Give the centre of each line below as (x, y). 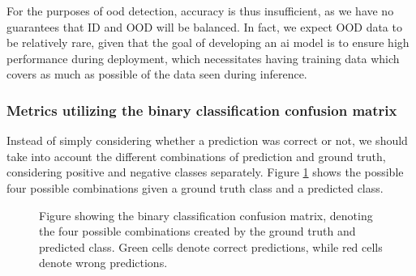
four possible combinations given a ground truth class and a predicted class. (195, 187)
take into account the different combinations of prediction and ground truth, (196, 156)
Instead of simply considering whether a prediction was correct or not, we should (207, 140)
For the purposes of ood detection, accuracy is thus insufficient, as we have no (200, 11)
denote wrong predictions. (103, 263)
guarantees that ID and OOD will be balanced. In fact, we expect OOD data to (204, 26)
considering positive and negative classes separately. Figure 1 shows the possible (205, 172)
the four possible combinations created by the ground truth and (197, 231)
